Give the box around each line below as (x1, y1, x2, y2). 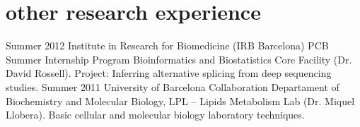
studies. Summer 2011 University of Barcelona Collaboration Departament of (6, 79, 339, 94)
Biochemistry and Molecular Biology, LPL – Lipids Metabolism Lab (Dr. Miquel (6, 93, 355, 108)
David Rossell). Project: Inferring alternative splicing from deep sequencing (6, 66, 332, 80)
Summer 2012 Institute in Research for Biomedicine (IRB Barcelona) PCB (6, 38, 329, 53)
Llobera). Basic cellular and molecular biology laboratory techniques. (6, 107, 305, 122)
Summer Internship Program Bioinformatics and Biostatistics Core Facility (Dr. (6, 52, 352, 66)
